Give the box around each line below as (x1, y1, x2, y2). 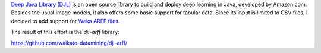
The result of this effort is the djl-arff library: (11, 29, 119, 36)
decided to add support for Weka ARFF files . (11, 17, 120, 24)
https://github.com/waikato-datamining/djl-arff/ (11, 39, 128, 46)
